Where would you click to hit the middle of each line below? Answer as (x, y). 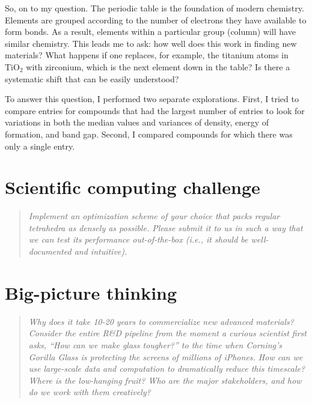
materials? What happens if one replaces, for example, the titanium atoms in (147, 55)
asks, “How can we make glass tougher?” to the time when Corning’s (155, 344)
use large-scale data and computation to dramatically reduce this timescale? (167, 368)
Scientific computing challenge (133, 187)
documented (50, 251)
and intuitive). (101, 251)
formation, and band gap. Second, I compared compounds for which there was (149, 134)
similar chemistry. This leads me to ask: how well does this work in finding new (151, 43)
